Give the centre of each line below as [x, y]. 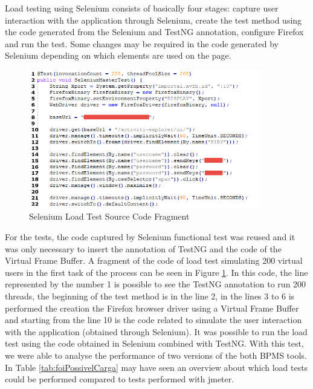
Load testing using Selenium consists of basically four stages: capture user [142, 8]
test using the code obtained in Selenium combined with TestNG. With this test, [154, 343]
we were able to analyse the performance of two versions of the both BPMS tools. [156, 355]
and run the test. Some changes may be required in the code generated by [142, 43]
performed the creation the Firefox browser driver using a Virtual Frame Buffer [152, 308]
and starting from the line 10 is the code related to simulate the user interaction [153, 320]
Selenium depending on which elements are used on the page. [118, 55]
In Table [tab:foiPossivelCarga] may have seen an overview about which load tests [156, 367]
